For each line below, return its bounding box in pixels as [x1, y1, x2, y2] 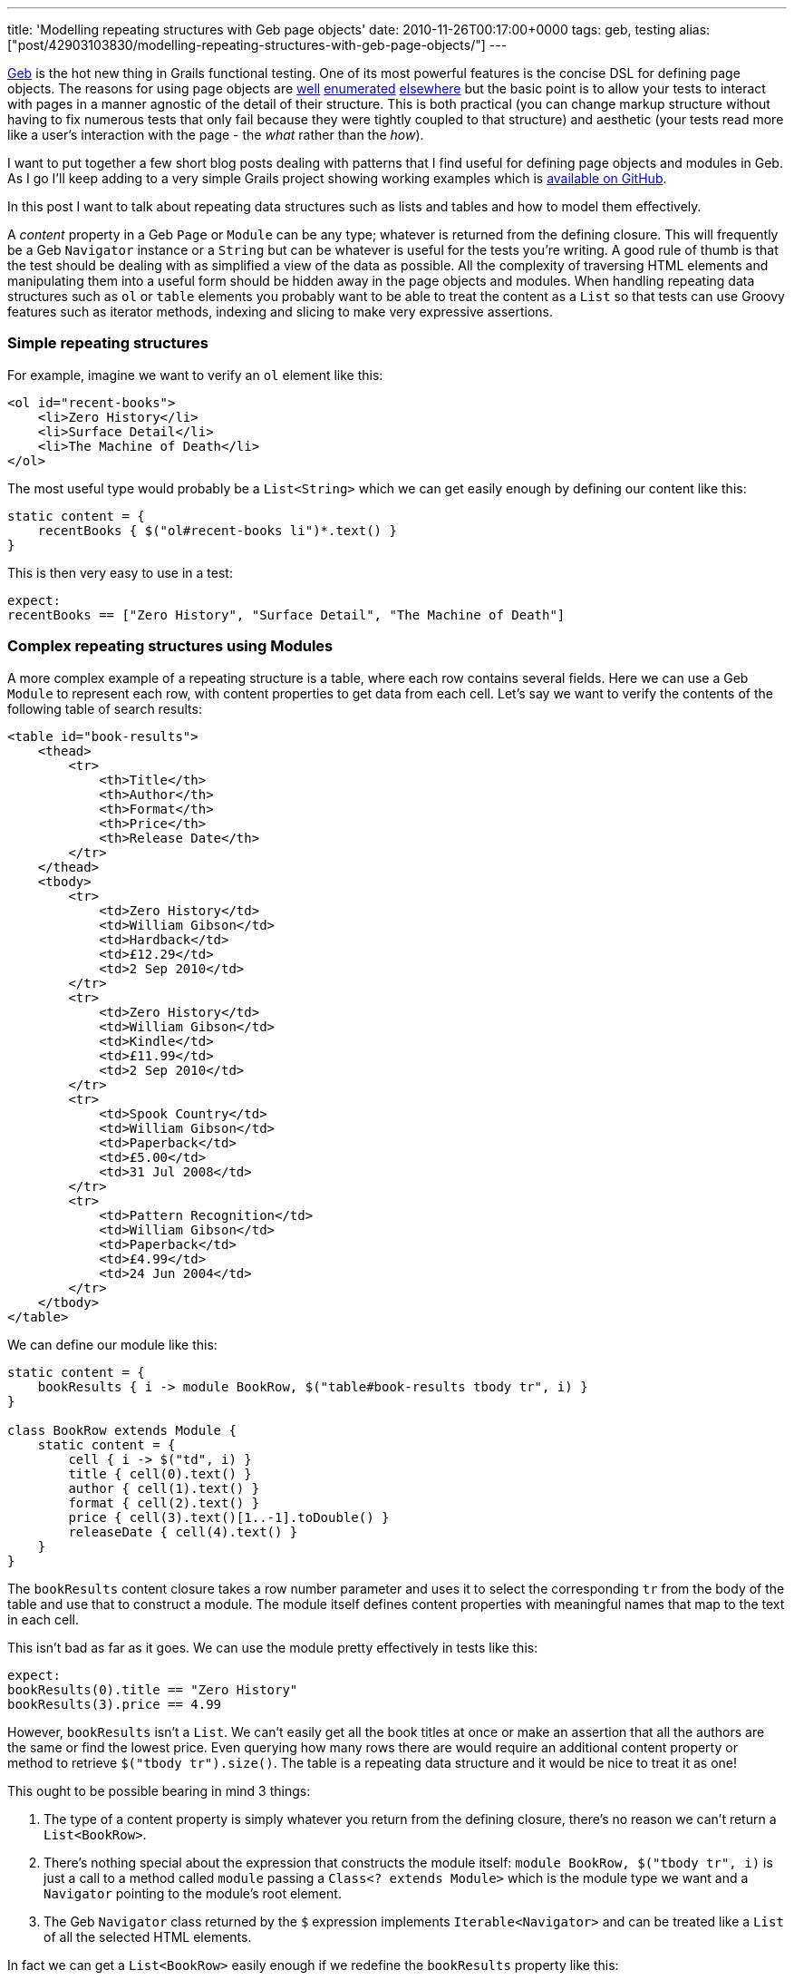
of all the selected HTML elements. [44, 1928, 252, 1945]
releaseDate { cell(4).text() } [68, 1524, 298, 1539]
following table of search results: [7, 700, 202, 717]
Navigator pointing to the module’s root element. [44, 1885, 342, 1901]
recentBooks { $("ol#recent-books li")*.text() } [37, 522, 397, 538]
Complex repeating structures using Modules [7, 637, 334, 656]
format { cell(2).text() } [68, 1495, 260, 1510]
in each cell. [7, 1611, 79, 1627]
